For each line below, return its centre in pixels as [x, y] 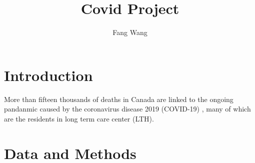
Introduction [48, 75]
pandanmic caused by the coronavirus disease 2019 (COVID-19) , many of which [127, 109]
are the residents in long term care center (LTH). [79, 118]
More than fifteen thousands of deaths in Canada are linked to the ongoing [119, 99]
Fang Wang [130, 32]
